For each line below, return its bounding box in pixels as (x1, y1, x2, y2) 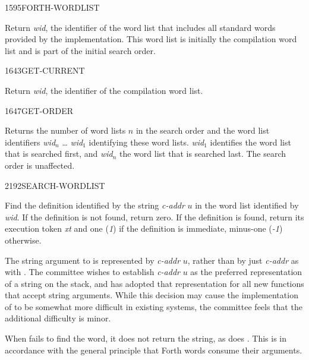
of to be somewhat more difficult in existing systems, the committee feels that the (5, 300, 302, 312)
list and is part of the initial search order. (5, 44, 156, 56)
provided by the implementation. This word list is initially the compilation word (5, 33, 297, 45)
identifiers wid (5, 135, 56, 148)
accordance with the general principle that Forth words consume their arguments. (5, 343, 302, 356)
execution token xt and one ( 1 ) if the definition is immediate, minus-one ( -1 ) (5, 222, 283, 235)
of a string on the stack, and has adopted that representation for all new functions (5, 277, 304, 289)
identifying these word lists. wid (89, 135, 204, 148)
